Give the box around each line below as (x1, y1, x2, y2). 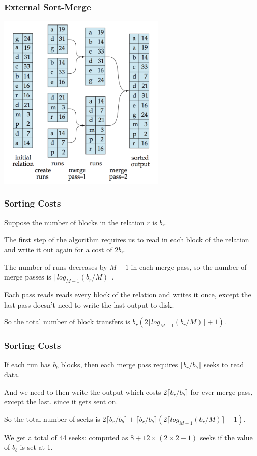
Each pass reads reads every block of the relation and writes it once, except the (4, 289, 251, 299)
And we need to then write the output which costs (4, 386, 161, 397)
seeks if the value (199, 432, 253, 442)
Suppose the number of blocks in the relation (4, 217, 145, 227)
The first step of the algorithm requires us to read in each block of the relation (4, 234, 249, 245)
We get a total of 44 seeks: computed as (4, 432, 128, 442)
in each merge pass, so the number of (131, 261, 247, 272)
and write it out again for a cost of (4, 244, 112, 255)
